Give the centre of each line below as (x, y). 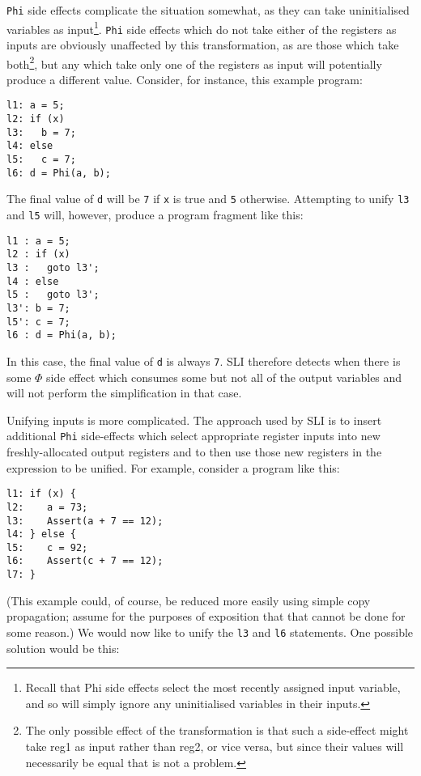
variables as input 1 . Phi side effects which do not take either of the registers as (202, 28)
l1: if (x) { (41, 494)
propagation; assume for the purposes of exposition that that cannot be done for (206, 616)
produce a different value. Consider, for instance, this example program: (185, 79)
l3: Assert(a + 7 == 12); (85, 521)
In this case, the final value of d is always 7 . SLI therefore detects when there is (204, 360)
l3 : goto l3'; (53, 267)
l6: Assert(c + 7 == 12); (85, 561)
